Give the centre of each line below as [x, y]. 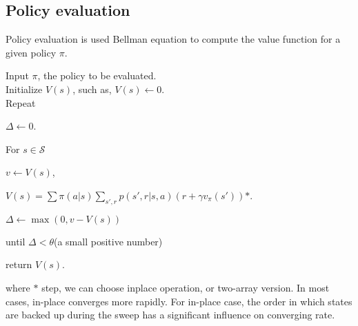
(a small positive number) [108, 241]
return [19, 264]
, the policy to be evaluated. [97, 75]
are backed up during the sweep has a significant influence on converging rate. [170, 315]
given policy [31, 52]
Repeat [21, 102]
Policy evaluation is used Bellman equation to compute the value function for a [173, 39]
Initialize [24, 89]
